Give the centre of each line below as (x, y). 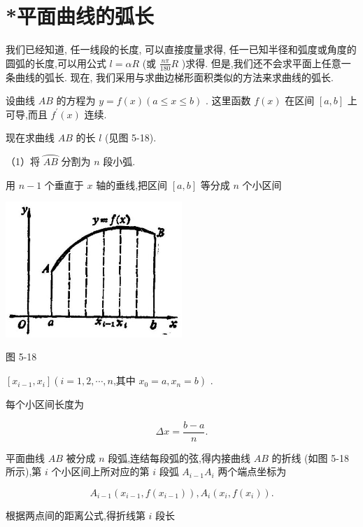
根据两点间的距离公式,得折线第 (76, 515)
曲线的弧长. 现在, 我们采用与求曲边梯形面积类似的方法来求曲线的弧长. (174, 77)
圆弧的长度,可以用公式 (56, 63)
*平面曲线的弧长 (80, 16)
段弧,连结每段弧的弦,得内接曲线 (179, 457)
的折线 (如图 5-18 (310, 457)
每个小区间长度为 (45, 404)
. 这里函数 (228, 100)
